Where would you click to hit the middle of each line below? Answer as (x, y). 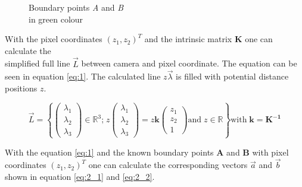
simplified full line (38, 63)
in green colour (56, 19)
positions (21, 88)
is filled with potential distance (232, 76)
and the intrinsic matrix (188, 39)
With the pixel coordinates (54, 39)
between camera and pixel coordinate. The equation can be (189, 63)
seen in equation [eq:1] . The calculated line (83, 76)
